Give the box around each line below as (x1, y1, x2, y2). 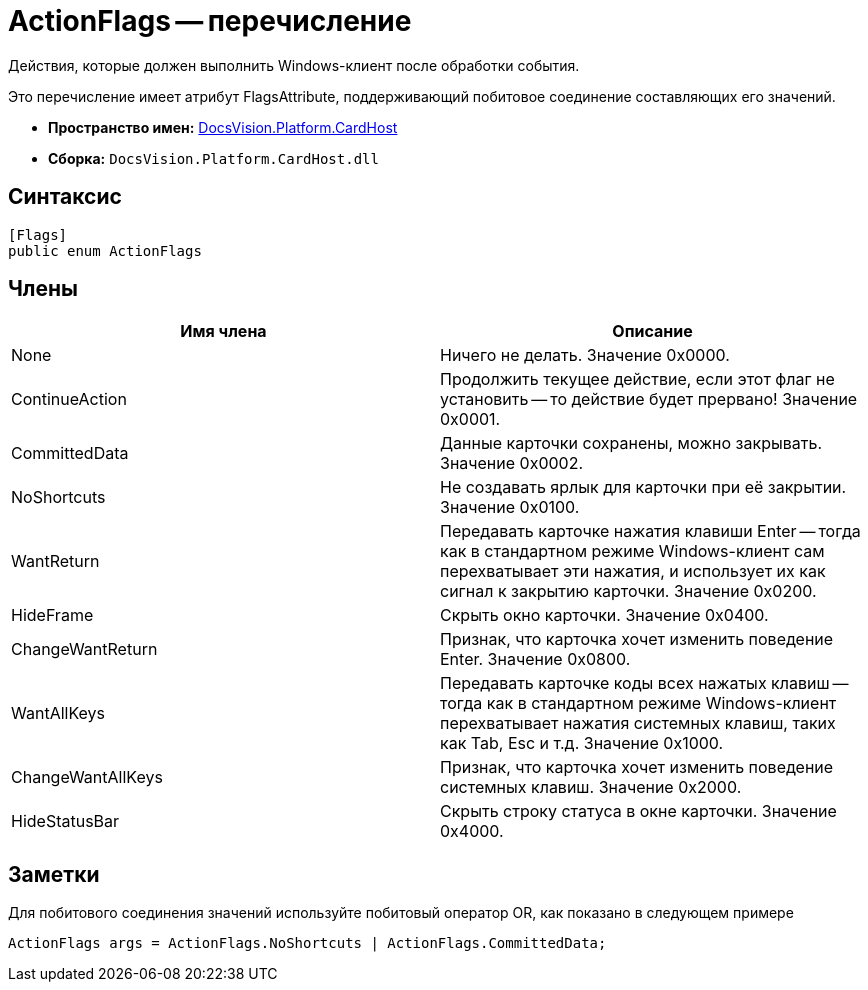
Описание (612, 321, 693, 342)
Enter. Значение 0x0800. (440, 649, 631, 670)
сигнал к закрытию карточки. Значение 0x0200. (440, 581, 817, 602)
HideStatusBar (11, 811, 120, 832)
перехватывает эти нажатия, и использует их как (440, 561, 826, 582)
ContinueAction (11, 389, 127, 410)
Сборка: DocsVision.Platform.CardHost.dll (48, 149, 379, 167)
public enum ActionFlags (8, 242, 202, 259)
